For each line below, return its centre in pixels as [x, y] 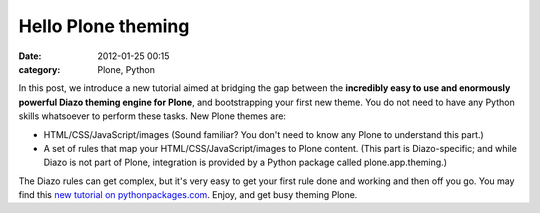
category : [39, 69]
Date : [30, 56]
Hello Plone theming [104, 26]
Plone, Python [126, 69]
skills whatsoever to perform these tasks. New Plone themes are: [152, 116]
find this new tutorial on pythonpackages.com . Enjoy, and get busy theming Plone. [188, 195]
